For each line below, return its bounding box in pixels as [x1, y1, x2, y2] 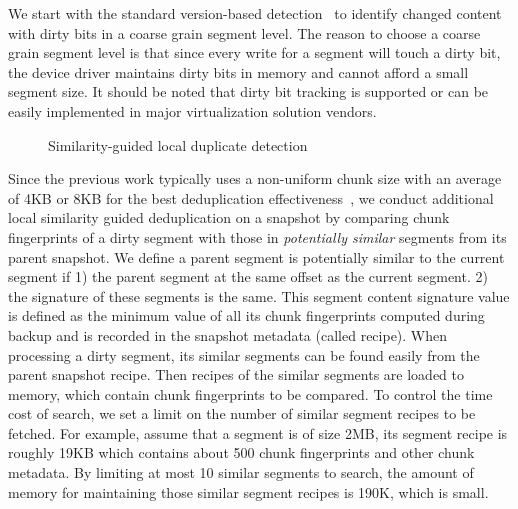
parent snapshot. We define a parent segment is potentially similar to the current [8, 246, 505, 267]
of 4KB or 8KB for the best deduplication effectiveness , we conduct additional [8, 187, 494, 208]
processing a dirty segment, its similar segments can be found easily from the [8, 344, 480, 365]
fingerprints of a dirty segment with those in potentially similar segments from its [8, 226, 507, 247]
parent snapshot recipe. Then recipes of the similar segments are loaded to [8, 364, 465, 385]
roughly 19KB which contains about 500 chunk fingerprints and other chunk [8, 442, 475, 463]
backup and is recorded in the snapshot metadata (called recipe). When [8, 324, 448, 345]
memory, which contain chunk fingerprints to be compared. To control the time [8, 383, 493, 404]
